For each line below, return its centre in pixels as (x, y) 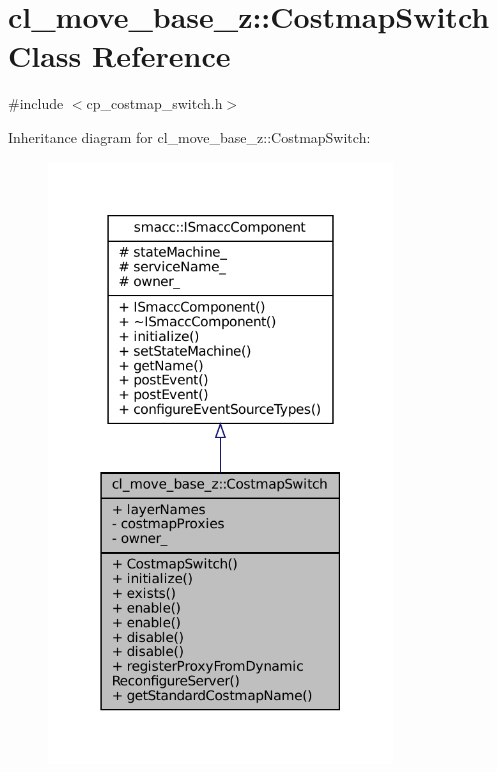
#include (36, 103)
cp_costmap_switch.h (154, 103)
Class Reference (119, 55)
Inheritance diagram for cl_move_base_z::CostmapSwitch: (189, 136)
